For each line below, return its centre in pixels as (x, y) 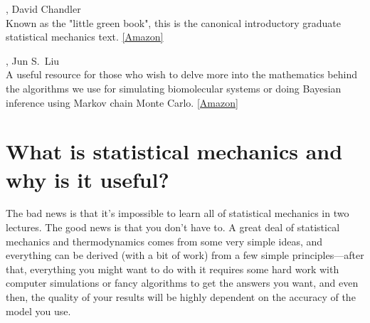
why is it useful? (88, 179)
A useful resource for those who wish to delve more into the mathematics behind (182, 74)
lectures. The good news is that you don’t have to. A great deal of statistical (173, 227)
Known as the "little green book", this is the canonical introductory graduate (173, 22)
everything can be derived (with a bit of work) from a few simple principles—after (185, 255)
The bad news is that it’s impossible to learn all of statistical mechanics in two (178, 213)
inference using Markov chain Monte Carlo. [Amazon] (122, 102)
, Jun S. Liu (33, 60)
